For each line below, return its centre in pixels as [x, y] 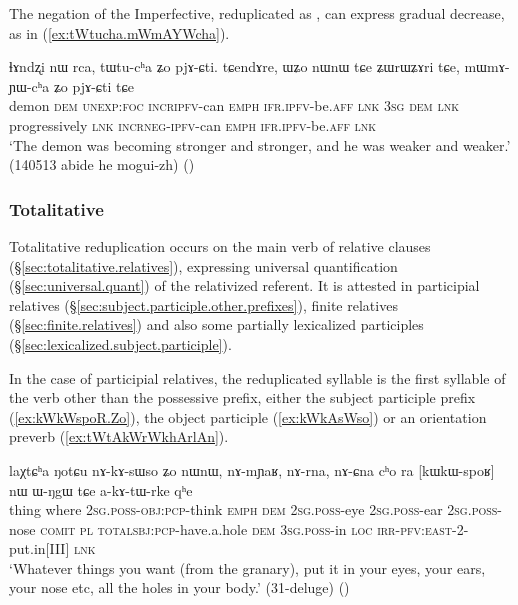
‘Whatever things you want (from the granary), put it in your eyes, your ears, [247, 567]
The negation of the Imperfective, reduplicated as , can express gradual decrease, [257, 13]
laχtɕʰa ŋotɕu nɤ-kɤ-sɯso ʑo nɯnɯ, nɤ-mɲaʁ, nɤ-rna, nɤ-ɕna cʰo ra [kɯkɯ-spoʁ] [252, 469]
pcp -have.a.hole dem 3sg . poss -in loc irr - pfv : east [303, 528]
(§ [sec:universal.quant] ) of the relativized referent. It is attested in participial [244, 285]
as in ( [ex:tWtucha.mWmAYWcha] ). [119, 32]
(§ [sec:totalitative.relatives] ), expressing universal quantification [203, 265]
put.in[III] [39, 548]
